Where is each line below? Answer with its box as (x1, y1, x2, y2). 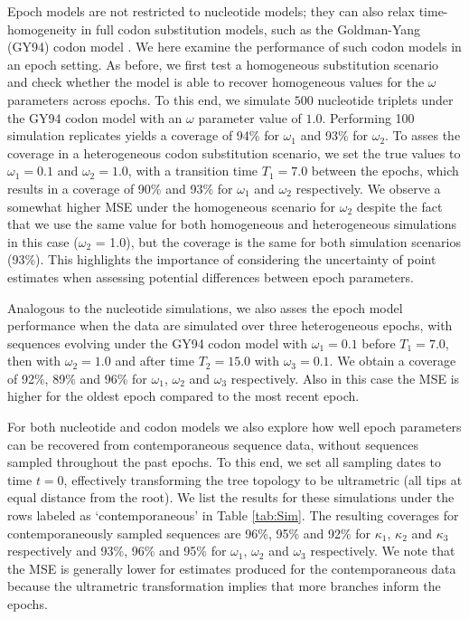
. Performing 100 (322, 108, 415, 127)
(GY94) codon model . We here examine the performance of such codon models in (7, 37, 462, 56)
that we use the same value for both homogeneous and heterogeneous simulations (7, 214, 457, 233)
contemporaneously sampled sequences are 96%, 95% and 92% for (7, 523, 371, 542)
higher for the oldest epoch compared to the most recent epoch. (7, 386, 360, 405)
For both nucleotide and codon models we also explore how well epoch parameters (7, 417, 462, 436)
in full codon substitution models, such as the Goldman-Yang (80, 19, 421, 38)
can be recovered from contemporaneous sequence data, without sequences (7, 434, 419, 453)
